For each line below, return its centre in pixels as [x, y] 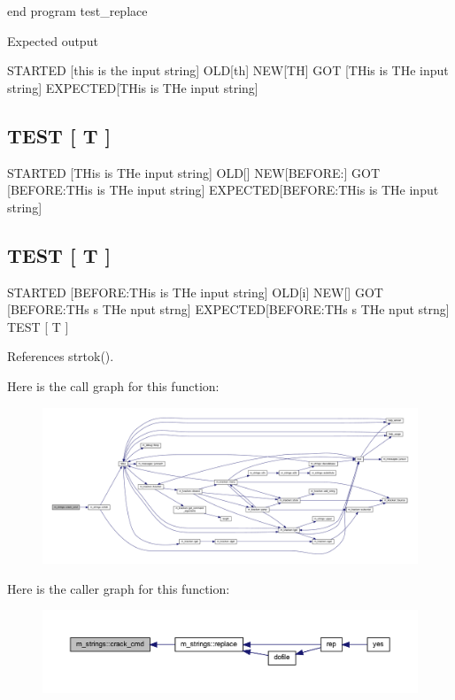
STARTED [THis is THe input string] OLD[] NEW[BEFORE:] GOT [193, 172]
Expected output [53, 40]
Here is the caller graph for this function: [119, 588]
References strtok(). [61, 356]
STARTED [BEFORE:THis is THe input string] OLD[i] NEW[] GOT [195, 292]
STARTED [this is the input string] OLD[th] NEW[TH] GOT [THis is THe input [228, 70]
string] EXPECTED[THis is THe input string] [133, 87]
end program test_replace [77, 11]
